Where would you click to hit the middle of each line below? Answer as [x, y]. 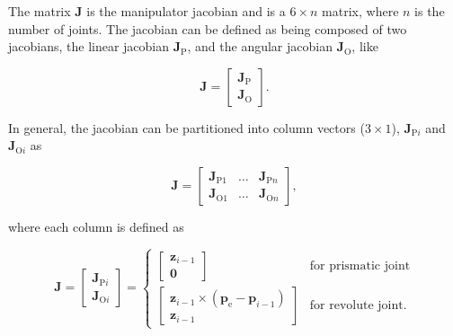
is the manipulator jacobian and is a [186, 11]
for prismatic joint [360, 265]
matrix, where [360, 11]
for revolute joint [356, 305]
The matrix [40, 11]
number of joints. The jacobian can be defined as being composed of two [208, 28]
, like [365, 46]
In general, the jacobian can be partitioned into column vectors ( [187, 127]
